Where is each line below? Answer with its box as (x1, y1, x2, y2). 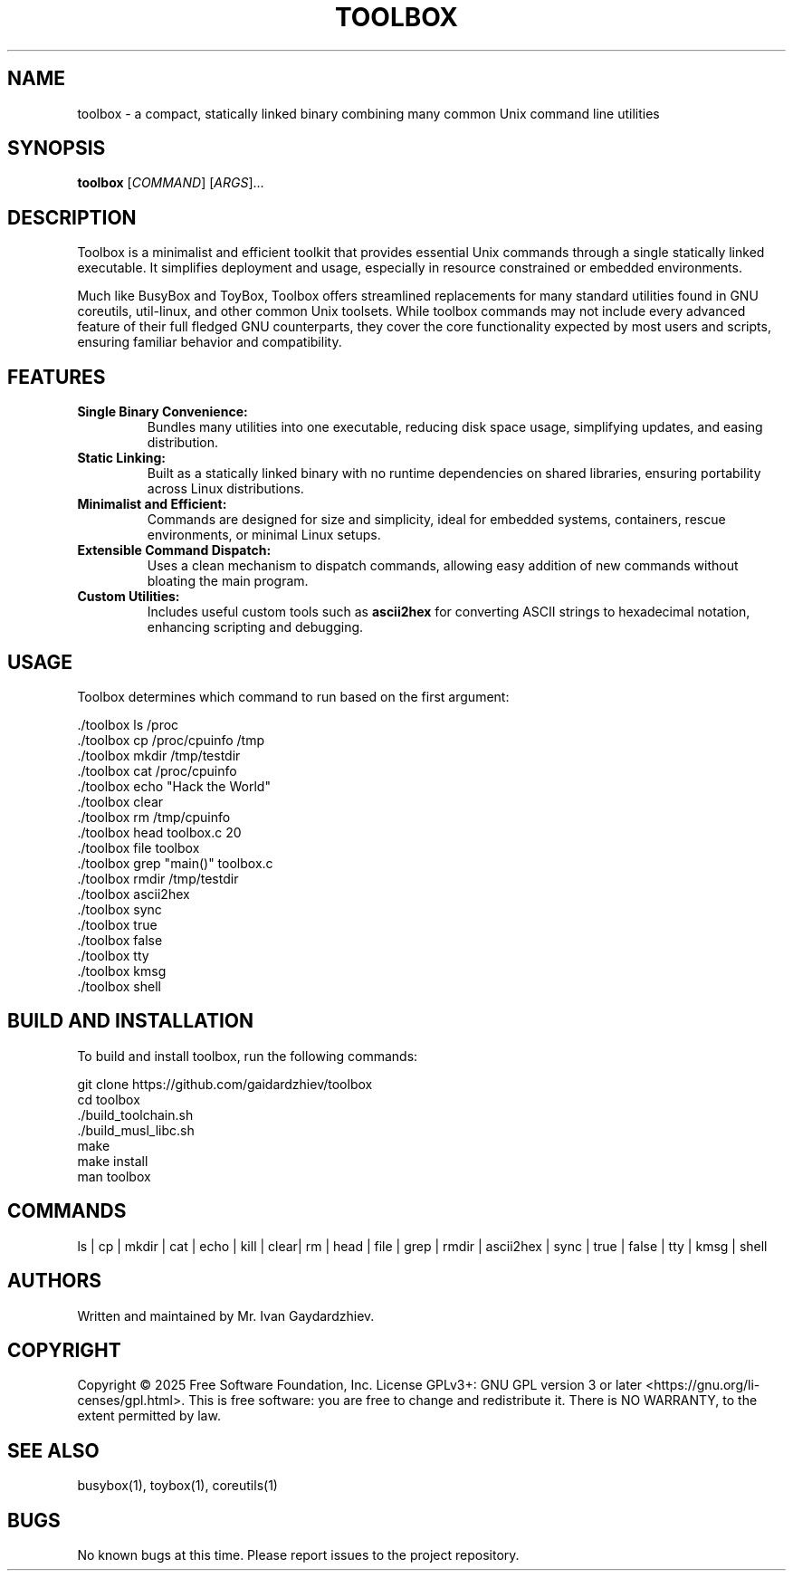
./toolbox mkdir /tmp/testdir (77, 747, 241, 763)
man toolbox (77, 1168, 151, 1184)
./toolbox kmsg (77, 962, 167, 979)
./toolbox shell (77, 978, 161, 994)
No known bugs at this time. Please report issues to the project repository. (77, 1547, 520, 1564)
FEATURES (7, 365, 106, 388)
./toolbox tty (77, 947, 149, 963)
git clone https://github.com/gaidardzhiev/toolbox (77, 1076, 373, 1092)
